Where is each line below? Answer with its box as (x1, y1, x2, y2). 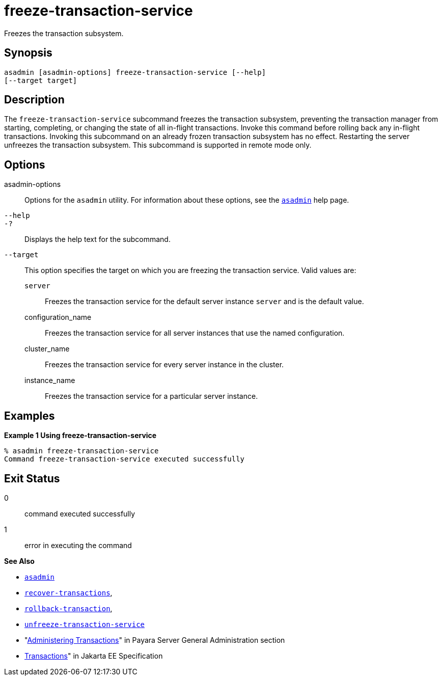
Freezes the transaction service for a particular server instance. (45, 392, 258, 401)
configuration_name (24, 313, 92, 322)
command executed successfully (24, 509, 135, 518)
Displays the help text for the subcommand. (24, 235, 171, 244)
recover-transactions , (24, 588, 113, 597)
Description (4, 93, 65, 106)
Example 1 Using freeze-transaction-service (4, 431, 157, 440)
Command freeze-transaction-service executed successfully (4, 455, 245, 464)
